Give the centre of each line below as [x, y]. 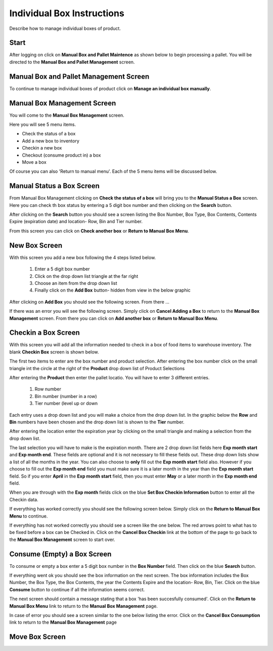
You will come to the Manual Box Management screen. [67, 115]
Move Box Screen [37, 637]
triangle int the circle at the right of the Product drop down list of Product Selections [97, 368]
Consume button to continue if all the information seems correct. [77, 589]
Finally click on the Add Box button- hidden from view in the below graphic [112, 290]
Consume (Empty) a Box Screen [60, 554]
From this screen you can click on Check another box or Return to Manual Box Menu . [99, 231]
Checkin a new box [42, 148]
